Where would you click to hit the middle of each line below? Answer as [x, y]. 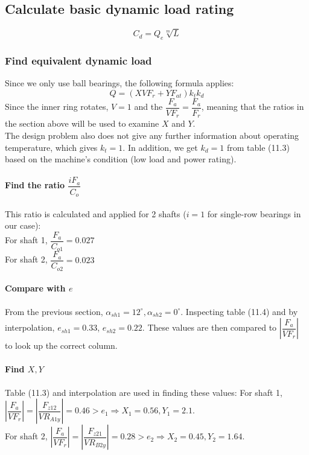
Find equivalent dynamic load [78, 61]
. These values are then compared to [209, 327]
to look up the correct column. [61, 345]
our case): [23, 225]
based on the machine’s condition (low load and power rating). [121, 159]
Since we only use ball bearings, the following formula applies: [119, 83]
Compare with [35, 288]
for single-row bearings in [254, 213]
